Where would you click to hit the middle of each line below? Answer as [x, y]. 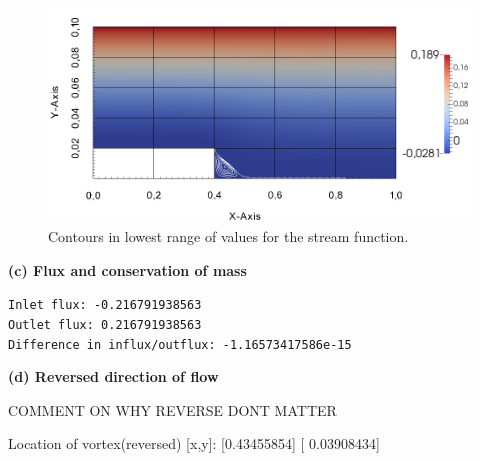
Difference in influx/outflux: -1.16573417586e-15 [180, 344]
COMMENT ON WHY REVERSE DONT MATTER [172, 409]
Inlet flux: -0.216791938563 [105, 305]
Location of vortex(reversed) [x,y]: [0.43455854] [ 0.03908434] [194, 443]
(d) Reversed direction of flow [113, 376]
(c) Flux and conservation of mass [127, 269]
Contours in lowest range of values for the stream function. [228, 236]
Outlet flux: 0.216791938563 [105, 324]
